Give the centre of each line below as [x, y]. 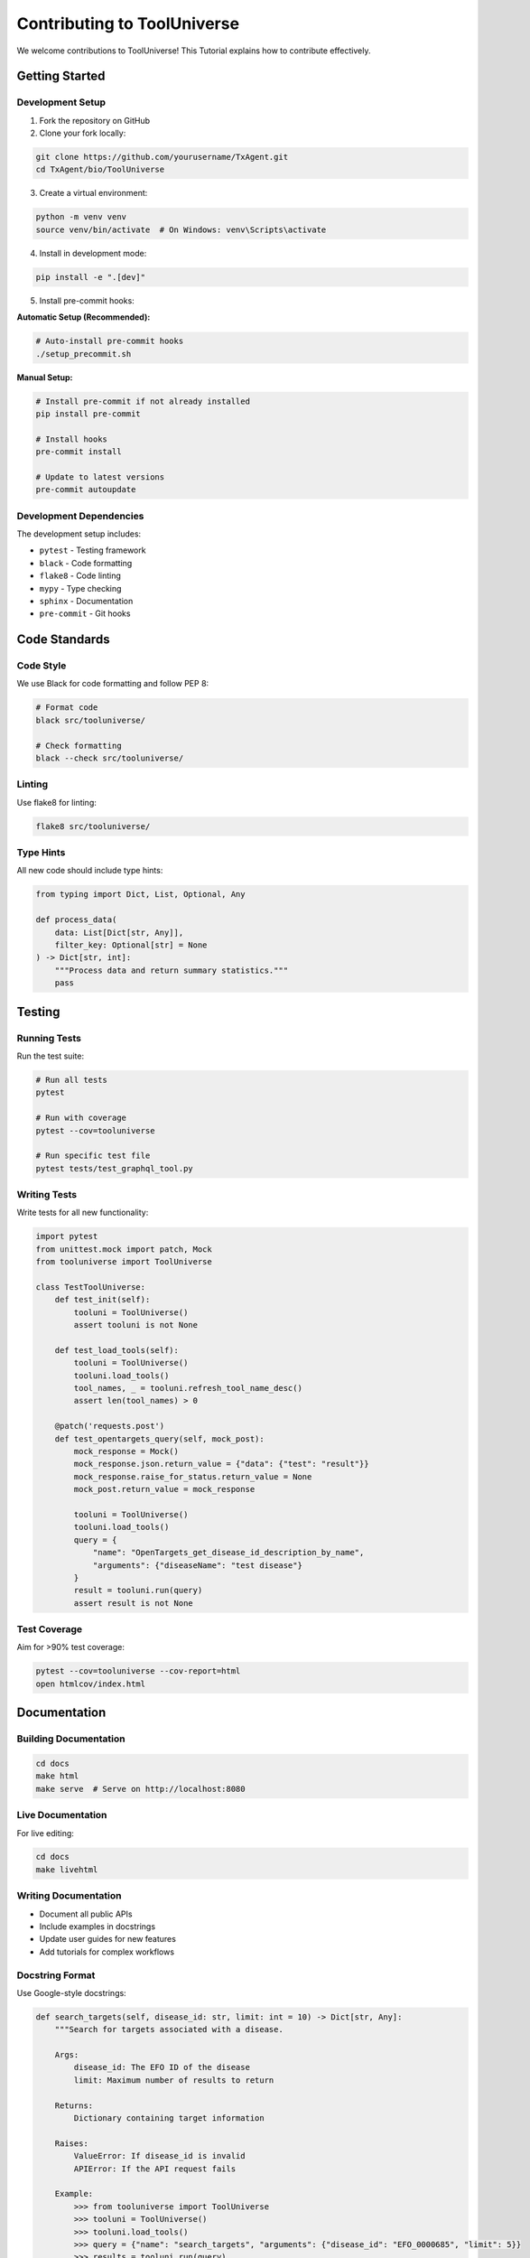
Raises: [72, 2143]
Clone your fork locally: [83, 133]
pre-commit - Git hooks [85, 613]
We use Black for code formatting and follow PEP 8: [113, 684]
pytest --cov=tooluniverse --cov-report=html [138, 1671]
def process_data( [76, 920]
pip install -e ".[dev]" [91, 277]
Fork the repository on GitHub [95, 120]
